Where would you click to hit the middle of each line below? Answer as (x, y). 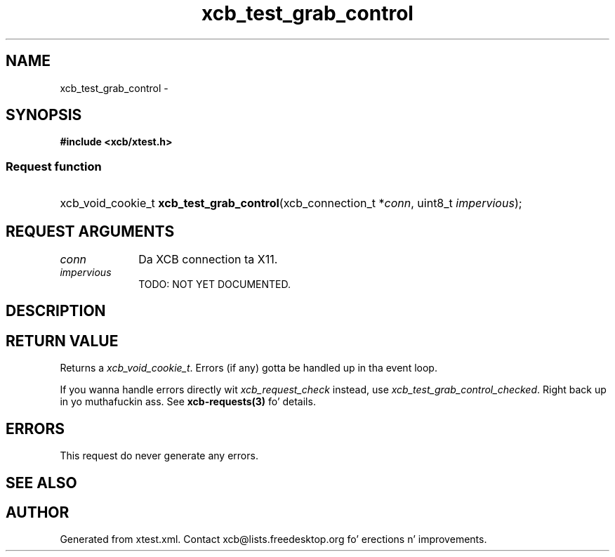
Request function (54, 166)
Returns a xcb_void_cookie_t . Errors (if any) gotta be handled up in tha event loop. (249, 368)
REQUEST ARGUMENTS (90, 231)
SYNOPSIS (44, 115)
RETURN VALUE (62, 341)
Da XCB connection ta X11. (208, 260)
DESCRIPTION (56, 311)
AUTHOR (38, 512)
